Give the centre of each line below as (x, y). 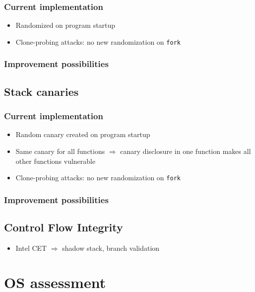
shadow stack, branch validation (111, 248)
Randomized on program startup (65, 25)
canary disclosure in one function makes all (186, 151)
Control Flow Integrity (64, 227)
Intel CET (31, 248)
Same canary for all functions (60, 151)
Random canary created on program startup (83, 134)
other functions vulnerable (56, 161)
